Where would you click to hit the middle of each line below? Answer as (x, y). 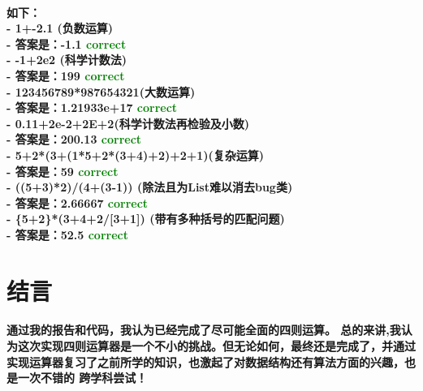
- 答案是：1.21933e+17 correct (92, 107)
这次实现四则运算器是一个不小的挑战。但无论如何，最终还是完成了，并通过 (216, 346)
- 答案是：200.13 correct (74, 139)
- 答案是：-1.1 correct (67, 43)
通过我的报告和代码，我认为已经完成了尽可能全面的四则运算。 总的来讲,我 (204, 330)
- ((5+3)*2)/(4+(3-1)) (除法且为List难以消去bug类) (150, 187)
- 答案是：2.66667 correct (78, 202)
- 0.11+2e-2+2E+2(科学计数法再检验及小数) (128, 123)
